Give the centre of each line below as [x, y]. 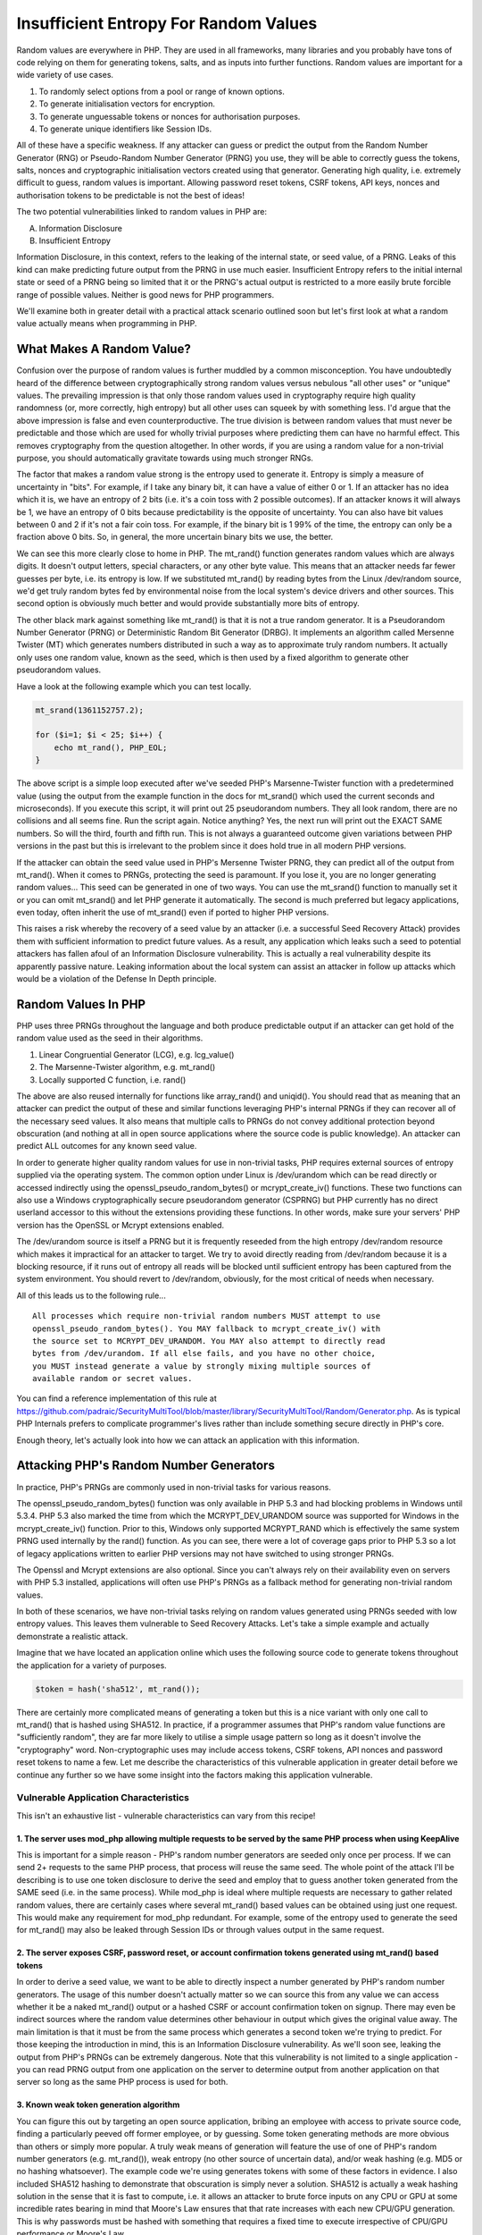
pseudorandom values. [59, 670]
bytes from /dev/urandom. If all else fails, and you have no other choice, [204, 1354]
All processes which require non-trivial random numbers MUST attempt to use [207, 1316]
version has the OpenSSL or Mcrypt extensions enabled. [120, 1225]
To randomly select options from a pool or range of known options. [162, 91]
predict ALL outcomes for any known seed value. [107, 1146]
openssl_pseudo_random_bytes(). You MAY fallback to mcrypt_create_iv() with [207, 1328]
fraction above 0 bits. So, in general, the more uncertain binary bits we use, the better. [175, 537]
